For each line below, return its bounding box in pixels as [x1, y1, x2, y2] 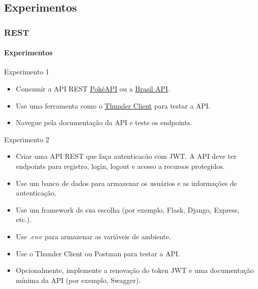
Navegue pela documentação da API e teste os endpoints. [16, 117, 192, 128]
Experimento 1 [4, 66, 50, 77]
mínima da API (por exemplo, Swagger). [16, 274, 141, 285]
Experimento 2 [4, 134, 50, 144]
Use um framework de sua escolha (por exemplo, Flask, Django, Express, [16, 204, 240, 215]
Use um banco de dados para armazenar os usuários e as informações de [16, 177, 237, 188]
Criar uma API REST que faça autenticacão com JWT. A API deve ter [16, 151, 236, 161]
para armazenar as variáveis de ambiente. [45, 231, 171, 241]
